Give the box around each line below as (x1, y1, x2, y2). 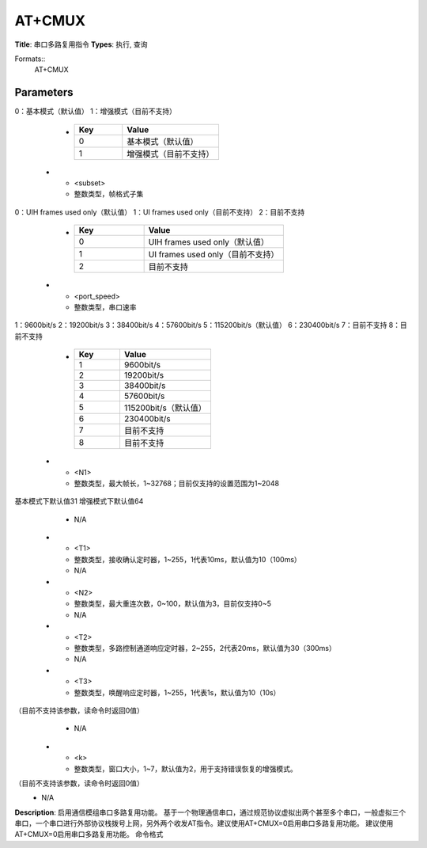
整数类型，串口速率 (74, 302, 137, 312)
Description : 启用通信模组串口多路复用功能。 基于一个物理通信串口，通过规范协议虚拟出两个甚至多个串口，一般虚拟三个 (14, 808, 406, 817)
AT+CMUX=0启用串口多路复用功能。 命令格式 (14, 830, 164, 839)
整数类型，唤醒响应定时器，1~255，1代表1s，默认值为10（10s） (74, 687, 281, 697)
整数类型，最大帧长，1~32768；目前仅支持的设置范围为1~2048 (74, 478, 280, 488)
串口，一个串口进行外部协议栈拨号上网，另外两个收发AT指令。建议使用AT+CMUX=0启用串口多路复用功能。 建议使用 (14, 819, 394, 828)
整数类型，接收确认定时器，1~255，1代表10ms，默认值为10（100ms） (74, 554, 302, 564)
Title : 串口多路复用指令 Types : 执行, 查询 (14, 40, 148, 49)
